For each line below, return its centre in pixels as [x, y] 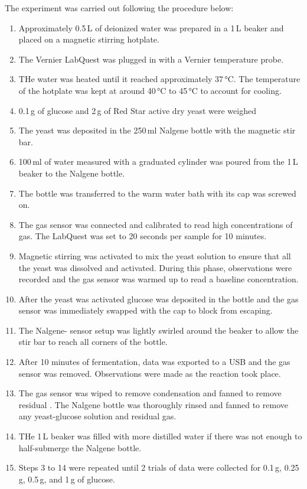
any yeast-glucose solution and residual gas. [97, 416]
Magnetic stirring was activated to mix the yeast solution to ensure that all [155, 255]
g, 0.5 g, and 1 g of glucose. [67, 479]
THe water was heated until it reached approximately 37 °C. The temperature [159, 79]
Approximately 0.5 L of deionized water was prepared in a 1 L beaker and [151, 27]
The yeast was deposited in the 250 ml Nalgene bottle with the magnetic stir [157, 130]
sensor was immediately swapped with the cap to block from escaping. [146, 310]
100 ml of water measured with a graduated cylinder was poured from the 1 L [158, 162]
